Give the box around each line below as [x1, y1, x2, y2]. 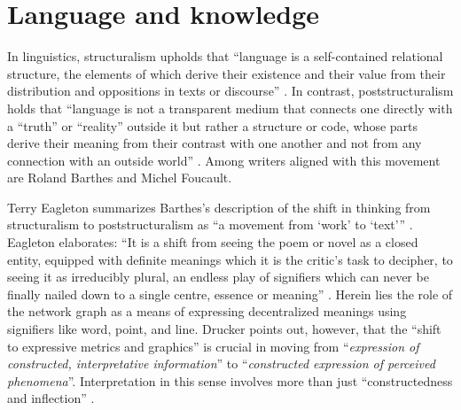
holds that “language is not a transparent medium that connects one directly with [7, 98, 453, 117]
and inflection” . [7, 389, 95, 407]
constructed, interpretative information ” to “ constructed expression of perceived [7, 354, 435, 373]
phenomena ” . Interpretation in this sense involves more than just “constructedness [7, 371, 453, 390]
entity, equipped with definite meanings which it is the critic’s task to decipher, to [7, 250, 453, 268]
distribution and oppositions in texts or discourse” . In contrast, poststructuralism [7, 81, 454, 100]
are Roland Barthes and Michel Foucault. [7, 168, 232, 187]
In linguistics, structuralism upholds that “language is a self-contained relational [7, 47, 443, 66]
